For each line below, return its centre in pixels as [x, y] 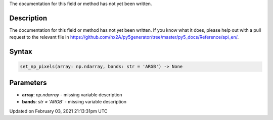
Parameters [28, 82]
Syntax [21, 52]
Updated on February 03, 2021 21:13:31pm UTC [58, 111]
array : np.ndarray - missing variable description [72, 95]
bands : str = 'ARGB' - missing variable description [74, 102]
